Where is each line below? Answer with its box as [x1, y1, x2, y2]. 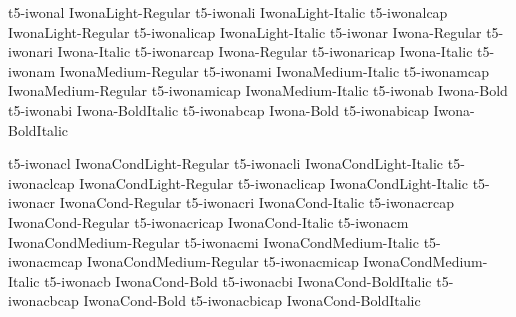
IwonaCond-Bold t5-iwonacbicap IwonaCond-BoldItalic [83, 290, 421, 311]
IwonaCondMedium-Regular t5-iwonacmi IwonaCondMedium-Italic [8, 231, 419, 252]
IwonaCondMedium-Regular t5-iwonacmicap [86, 251, 359, 272]
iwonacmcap [8, 251, 83, 272]
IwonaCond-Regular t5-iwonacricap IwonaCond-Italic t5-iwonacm [8, 211, 409, 232]
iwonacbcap [8, 290, 79, 311]
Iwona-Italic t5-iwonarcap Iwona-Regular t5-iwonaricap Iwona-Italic [57, 41, 473, 62]
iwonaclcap [8, 172, 75, 193]
